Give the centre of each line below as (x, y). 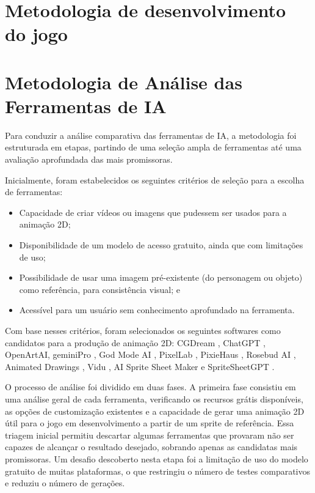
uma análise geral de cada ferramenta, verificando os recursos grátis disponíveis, (154, 398)
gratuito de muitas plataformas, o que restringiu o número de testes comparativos (158, 471)
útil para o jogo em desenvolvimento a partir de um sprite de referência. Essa (150, 423)
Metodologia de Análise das (124, 82)
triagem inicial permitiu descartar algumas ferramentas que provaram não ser (150, 435)
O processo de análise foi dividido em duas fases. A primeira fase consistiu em (150, 387)
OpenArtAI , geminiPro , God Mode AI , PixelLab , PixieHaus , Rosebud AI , (150, 354)
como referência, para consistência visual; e (100, 289)
